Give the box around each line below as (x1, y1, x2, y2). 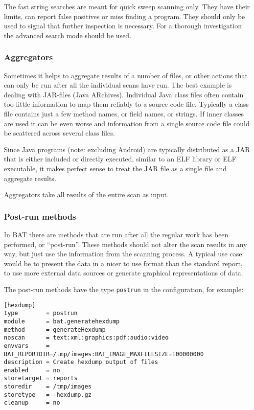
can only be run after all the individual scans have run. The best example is (4, 80, 232, 90)
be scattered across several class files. (4, 128, 115, 138)
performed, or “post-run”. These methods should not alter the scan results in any (4, 239, 247, 249)
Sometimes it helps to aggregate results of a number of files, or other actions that (4, 70, 248, 80)
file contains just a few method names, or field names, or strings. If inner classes (4, 108, 244, 118)
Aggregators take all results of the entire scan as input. (4, 189, 169, 200)
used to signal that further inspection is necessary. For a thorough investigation (4, 21, 242, 31)
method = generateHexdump (4, 326, 106, 333)
